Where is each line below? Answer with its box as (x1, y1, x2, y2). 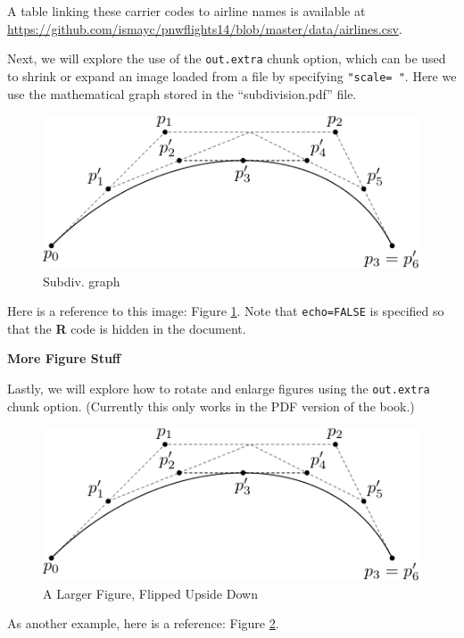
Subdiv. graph (43, 271, 120, 290)
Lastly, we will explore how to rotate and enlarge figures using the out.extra (7, 378, 430, 397)
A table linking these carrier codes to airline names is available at (7, 2, 366, 20)
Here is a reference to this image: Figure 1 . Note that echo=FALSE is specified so (7, 302, 444, 320)
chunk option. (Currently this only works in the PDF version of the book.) (7, 396, 415, 415)
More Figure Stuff (7, 349, 121, 368)
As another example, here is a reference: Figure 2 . (7, 614, 279, 633)
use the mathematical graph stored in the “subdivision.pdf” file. (7, 84, 357, 103)
